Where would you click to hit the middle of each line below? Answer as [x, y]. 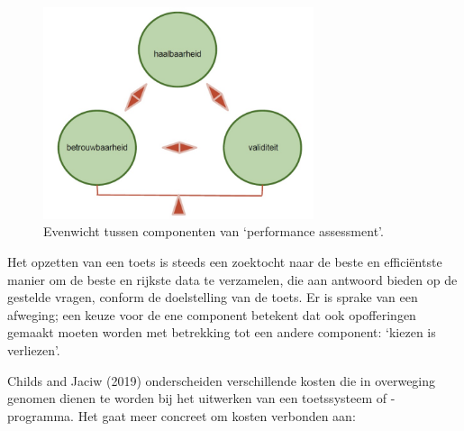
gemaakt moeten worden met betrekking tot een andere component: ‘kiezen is [222, 332]
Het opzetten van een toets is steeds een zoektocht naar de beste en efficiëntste [225, 261]
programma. [41, 415]
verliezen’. [34, 349]
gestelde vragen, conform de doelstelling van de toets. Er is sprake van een [213, 297]
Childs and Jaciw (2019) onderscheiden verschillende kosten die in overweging [222, 380]
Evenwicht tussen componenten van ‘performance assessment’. [214, 231]
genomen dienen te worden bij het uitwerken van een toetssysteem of [197, 398]
